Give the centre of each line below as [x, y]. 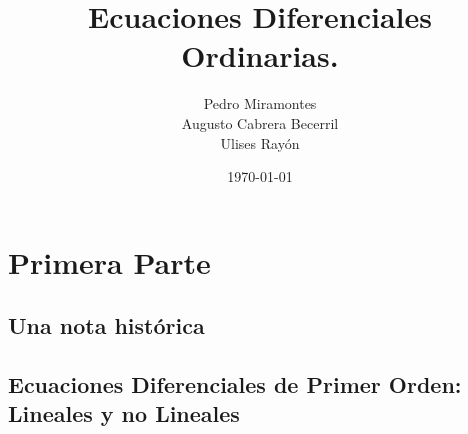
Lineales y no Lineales [124, 413]
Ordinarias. [260, 55]
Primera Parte [109, 261]
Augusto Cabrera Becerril [260, 122]
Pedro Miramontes [260, 103]
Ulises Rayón [260, 142]
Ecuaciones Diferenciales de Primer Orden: [235, 384]
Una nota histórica [106, 325]
